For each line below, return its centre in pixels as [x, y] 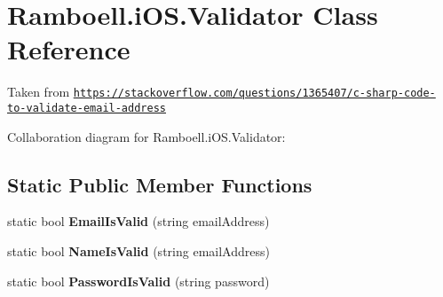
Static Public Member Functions [160, 184]
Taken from [39, 92]
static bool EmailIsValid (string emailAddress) [138, 221]
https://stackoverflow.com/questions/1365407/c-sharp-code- [254, 94]
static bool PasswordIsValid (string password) [138, 281]
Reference [69, 49]
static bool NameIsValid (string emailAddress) [138, 251]
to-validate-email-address [87, 108]
